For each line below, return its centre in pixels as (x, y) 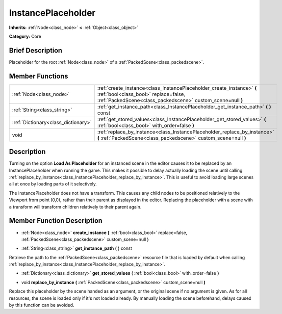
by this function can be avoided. (42, 305)
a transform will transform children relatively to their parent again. (75, 207)
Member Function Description (56, 221)
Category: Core (25, 36)
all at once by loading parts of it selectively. (53, 184)
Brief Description (36, 50)
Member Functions (38, 76)
